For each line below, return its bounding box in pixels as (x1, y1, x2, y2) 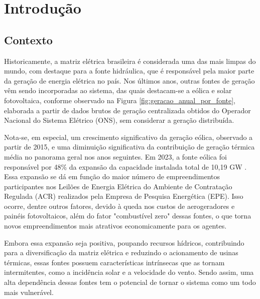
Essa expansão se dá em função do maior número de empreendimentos (4, 171, 220, 182)
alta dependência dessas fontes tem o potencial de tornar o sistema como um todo (4, 277, 256, 287)
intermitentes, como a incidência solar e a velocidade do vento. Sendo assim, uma (4, 267, 254, 277)
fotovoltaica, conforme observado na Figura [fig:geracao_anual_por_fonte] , (4, 95, 235, 105)
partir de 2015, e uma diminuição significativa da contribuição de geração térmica (4, 141, 255, 152)
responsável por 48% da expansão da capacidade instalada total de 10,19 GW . (4, 161, 247, 172)
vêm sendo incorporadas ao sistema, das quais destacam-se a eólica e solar (4, 85, 232, 96)
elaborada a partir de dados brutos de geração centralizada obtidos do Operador (4, 105, 251, 115)
